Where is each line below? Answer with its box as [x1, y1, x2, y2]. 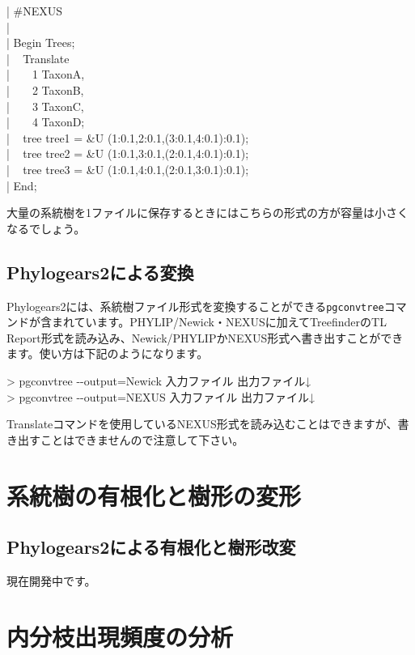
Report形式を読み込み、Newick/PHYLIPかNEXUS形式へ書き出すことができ [6, 329, 404, 346]
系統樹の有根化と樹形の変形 [6, 478, 302, 512]
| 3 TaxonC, [6, 97, 84, 114]
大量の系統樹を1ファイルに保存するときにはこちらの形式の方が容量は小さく [6, 204, 409, 221]
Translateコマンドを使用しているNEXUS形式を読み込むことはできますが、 [6, 415, 398, 432]
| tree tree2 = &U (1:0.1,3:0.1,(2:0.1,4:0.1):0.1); [6, 145, 249, 162]
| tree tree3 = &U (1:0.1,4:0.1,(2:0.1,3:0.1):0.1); [6, 160, 249, 177]
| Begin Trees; [6, 34, 75, 51]
